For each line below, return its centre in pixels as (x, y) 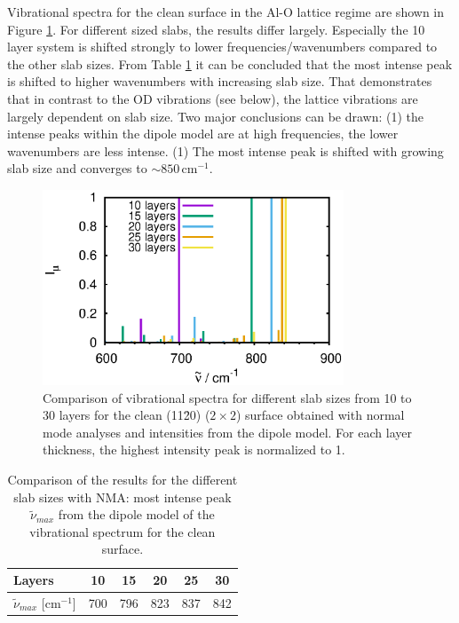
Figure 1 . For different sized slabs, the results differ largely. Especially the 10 (216, 29)
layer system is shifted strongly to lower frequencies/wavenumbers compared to (222, 47)
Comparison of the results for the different (123, 480)
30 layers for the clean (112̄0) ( (127, 415)
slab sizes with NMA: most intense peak (123, 497)
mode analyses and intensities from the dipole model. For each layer (227, 432)
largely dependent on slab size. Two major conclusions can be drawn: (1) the (216, 116)
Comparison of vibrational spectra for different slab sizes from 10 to (227, 397)
